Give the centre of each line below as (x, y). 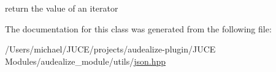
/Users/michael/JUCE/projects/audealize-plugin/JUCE (110, 49)
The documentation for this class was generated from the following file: (138, 28)
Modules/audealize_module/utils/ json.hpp (86, 61)
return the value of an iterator (62, 8)
